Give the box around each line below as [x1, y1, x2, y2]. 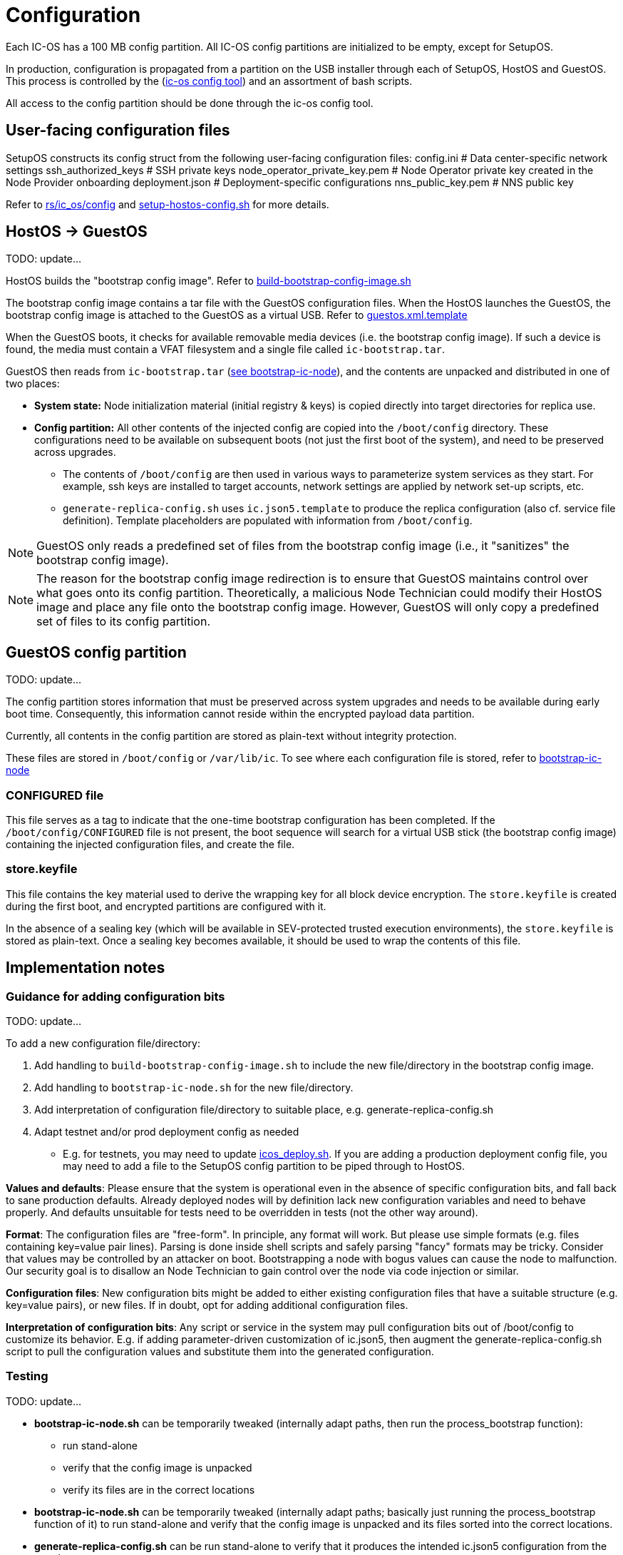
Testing [6, 1369, 48, 1384]
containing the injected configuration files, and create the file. [6, 838, 295, 851]
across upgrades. [34, 446, 116, 459]
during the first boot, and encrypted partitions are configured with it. [6, 899, 326, 912]
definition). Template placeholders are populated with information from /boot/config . [63, 514, 473, 527]
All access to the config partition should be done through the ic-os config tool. [6, 96, 374, 109]
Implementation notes [6, 959, 165, 977]
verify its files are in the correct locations [63, 1483, 255, 1496]
